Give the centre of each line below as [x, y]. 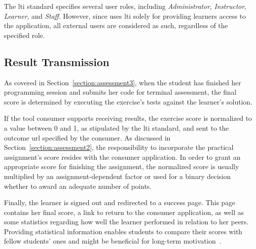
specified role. [24, 35]
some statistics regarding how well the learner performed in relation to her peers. [126, 222]
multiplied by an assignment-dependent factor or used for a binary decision [117, 176]
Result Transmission [57, 61]
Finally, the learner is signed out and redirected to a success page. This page [120, 202]
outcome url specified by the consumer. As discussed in [87, 137]
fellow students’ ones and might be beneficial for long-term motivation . [113, 241]
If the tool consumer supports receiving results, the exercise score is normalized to [128, 118]
